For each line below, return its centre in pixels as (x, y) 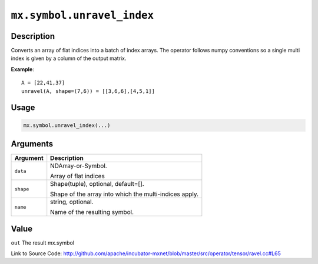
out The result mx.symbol (43, 243)
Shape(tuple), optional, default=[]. (97, 184)
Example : (23, 69)
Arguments (32, 144)
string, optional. (72, 202)
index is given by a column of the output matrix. (69, 58)
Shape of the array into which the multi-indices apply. (125, 194)
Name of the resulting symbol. (92, 212)
